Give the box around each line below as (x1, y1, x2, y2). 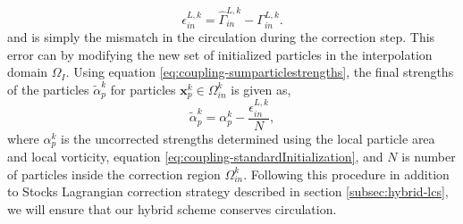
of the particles (7, 79, 89, 98)
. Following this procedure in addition (243, 164, 450, 183)
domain (7, 62, 48, 81)
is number (401, 147, 456, 166)
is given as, (231, 79, 291, 98)
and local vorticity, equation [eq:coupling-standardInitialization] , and (7, 147, 383, 166)
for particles (110, 79, 176, 98)
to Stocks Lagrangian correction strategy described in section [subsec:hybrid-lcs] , (7, 182, 449, 201)
